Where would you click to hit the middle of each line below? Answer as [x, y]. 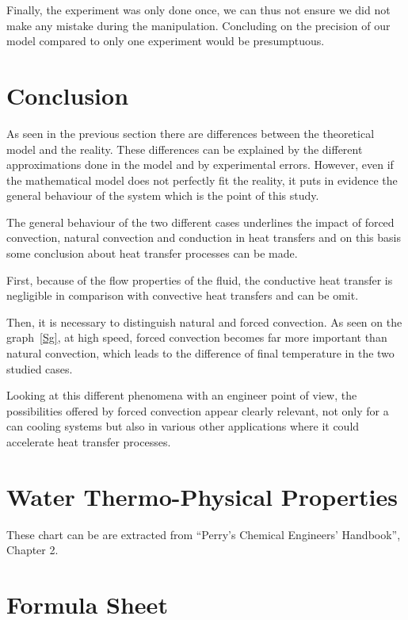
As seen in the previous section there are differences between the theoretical [191, 133]
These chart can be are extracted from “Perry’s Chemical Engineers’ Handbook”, [204, 534]
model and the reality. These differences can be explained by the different [185, 149]
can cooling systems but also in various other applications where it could [183, 426]
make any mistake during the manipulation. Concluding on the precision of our [198, 25]
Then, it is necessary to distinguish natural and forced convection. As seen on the [204, 321]
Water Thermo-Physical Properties [202, 496]
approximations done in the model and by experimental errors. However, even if [200, 165]
